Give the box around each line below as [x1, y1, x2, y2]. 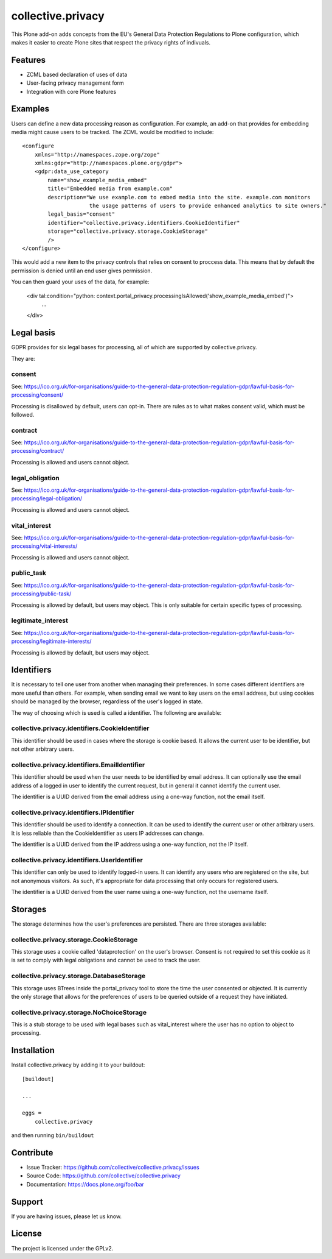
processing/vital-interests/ [11, 542, 78, 550]
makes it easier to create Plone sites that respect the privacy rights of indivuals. [11, 38, 211, 46]
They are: [11, 355, 36, 362]
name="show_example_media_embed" [47, 177, 147, 183]
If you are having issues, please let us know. [11, 1213, 122, 1220]
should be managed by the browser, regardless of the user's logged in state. [11, 698, 203, 705]
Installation [11, 1045, 55, 1055]
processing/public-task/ [11, 590, 72, 597]
